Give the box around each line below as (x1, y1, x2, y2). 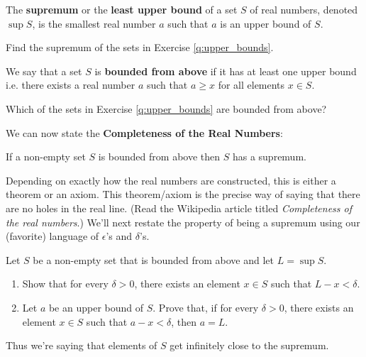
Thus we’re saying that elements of (6, 338, 157, 353)
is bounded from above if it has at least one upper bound (94, 63, 357, 78)
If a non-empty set (6, 149, 86, 164)
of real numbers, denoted (250, 2, 358, 16)
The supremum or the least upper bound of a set (6, 2, 238, 16)
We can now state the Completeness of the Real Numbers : (6, 125, 283, 140)
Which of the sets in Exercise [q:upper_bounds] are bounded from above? (6, 101, 327, 116)
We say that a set (6, 63, 82, 78)
